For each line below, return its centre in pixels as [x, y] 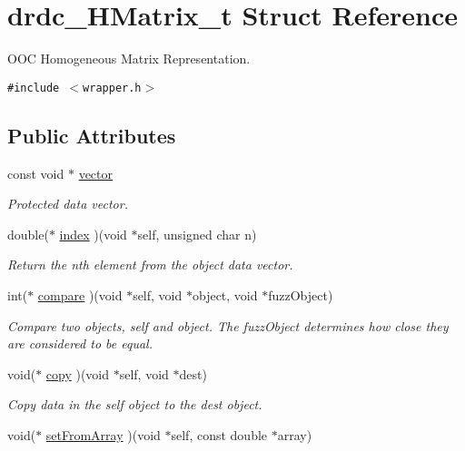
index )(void [93, 234]
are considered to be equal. [80, 343]
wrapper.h [112, 88]
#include [34, 88]
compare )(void [80, 294]
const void [36, 173]
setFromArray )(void [103, 434]
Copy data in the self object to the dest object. [135, 404]
